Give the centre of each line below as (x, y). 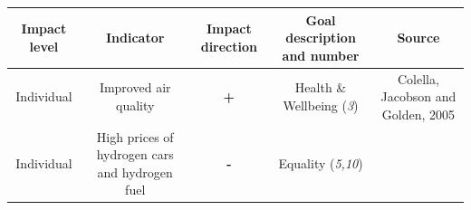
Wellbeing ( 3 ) (321, 105)
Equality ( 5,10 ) (321, 162)
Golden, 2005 (418, 114)
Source (418, 38)
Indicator (135, 38)
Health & (321, 87)
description (321, 38)
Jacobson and (418, 96)
